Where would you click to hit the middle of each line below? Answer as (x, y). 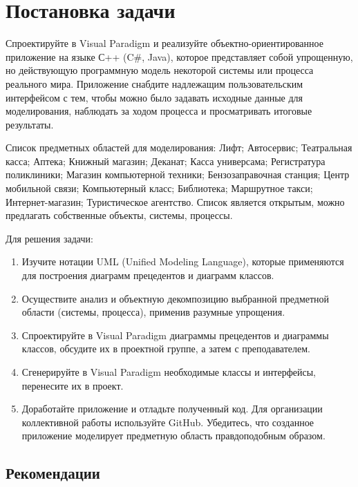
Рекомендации (53, 473)
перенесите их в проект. (73, 385)
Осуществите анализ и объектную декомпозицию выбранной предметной (176, 298)
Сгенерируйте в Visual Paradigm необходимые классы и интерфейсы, (169, 372)
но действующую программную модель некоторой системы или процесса (160, 70)
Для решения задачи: (49, 238)
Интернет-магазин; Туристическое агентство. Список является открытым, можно (175, 201)
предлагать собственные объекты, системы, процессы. (119, 215)
